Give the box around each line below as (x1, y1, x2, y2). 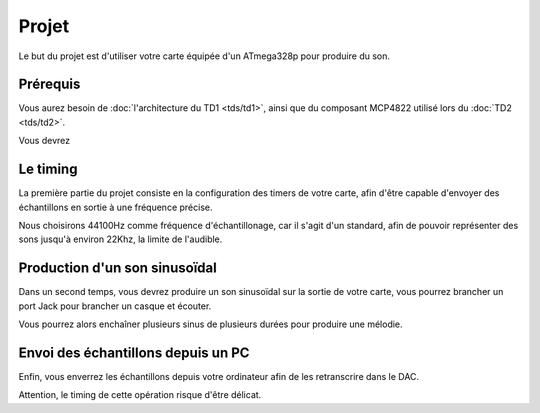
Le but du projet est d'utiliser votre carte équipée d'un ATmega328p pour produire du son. (18, 50, 390, 62)
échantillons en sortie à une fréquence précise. (18, 201, 213, 213)
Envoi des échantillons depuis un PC (18, 344, 250, 361)
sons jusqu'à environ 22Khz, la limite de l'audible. (18, 233, 223, 245)
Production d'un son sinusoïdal (18, 260, 217, 277)
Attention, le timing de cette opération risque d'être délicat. (18, 389, 262, 401)
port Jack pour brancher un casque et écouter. (18, 300, 212, 312)
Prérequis (18, 76, 81, 93)
